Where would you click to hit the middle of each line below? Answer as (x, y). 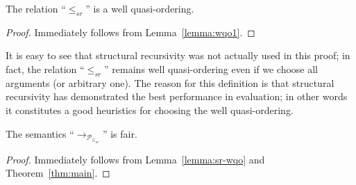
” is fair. (120, 133)
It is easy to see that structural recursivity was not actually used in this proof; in (178, 55)
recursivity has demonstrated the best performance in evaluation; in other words (177, 96)
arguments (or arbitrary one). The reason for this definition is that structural (170, 82)
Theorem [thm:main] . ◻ (58, 173)
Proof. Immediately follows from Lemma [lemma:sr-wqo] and (135, 159)
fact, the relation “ (45, 69)
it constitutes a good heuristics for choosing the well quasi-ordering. (150, 110)
